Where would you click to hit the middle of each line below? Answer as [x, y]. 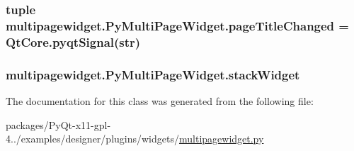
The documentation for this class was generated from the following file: [160, 100]
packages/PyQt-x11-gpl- [58, 124]
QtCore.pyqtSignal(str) [73, 41]
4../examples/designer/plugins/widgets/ [92, 139]
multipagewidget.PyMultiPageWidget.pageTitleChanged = [177, 25]
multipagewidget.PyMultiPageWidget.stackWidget [153, 74]
